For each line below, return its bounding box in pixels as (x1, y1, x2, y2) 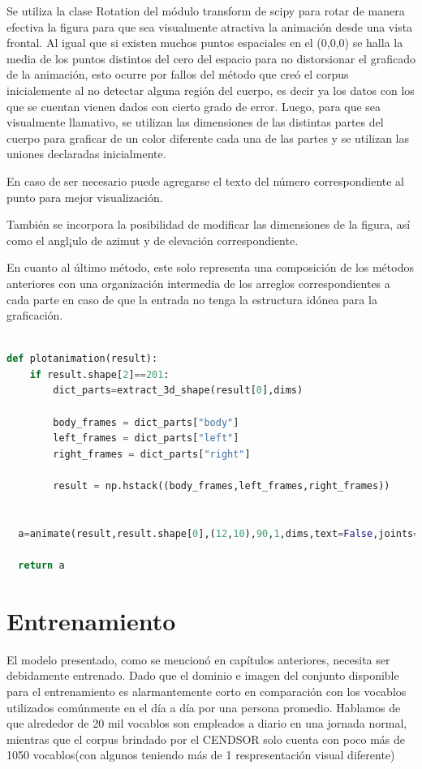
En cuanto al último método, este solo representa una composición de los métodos (6, 259, 414, 276)
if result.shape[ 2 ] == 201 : (29, 368, 170, 380)
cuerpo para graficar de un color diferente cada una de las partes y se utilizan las (6, 129, 410, 146)
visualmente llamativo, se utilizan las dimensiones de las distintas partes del (6, 114, 384, 131)
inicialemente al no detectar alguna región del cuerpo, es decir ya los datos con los (6, 81, 415, 98)
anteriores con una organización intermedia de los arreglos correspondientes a (6, 274, 390, 291)
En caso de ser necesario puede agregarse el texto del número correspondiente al (6, 172, 405, 189)
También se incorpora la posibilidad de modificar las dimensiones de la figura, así (6, 216, 411, 233)
